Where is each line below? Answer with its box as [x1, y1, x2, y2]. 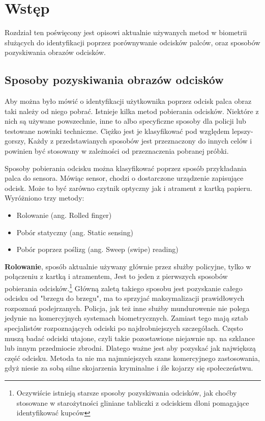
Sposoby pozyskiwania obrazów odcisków [5, 72, 224, 88]
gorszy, [5, 135, 26, 146]
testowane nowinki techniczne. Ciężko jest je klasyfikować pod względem [5, 125, 230, 136]
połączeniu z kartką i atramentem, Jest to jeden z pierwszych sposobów [5, 271, 228, 282]
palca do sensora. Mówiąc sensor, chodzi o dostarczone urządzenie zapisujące [5, 173, 244, 183]
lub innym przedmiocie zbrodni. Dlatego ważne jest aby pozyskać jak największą [5, 343, 256, 353]
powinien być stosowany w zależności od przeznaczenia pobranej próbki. [5, 146, 229, 156]
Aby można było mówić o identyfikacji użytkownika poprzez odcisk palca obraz [5, 96, 252, 106]
